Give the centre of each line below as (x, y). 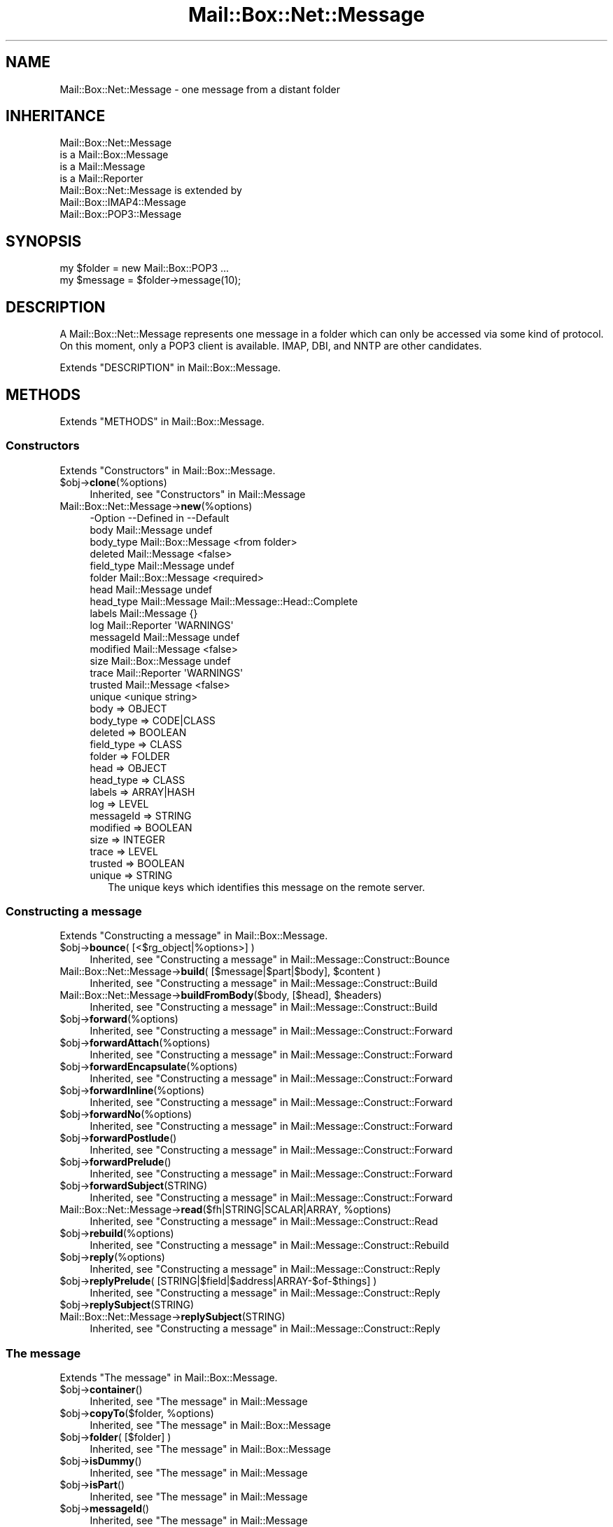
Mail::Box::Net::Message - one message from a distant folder (200, 89)
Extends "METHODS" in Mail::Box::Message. (162, 421)
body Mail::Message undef (151, 530)
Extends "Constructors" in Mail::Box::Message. (168, 470)
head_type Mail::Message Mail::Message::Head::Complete (224, 601)
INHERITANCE (56, 116)
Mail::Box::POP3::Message (121, 214)
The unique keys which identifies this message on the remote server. (267, 887)
